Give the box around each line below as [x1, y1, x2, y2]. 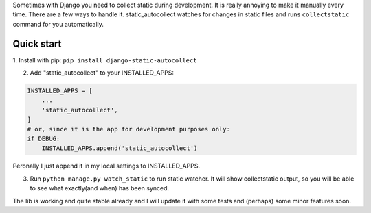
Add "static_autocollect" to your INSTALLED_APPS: [30, 68, 175, 77]
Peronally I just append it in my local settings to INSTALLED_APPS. [12, 162, 201, 171]
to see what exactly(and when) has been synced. [30, 184, 170, 192]
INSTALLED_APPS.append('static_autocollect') [41, 145, 198, 152]
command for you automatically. [12, 20, 104, 28]
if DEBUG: [27, 135, 60, 143]
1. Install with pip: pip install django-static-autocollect [12, 55, 197, 64]
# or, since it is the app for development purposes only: [27, 125, 230, 133]
